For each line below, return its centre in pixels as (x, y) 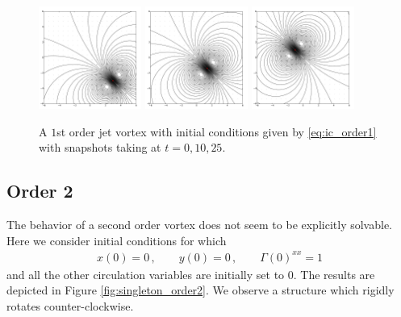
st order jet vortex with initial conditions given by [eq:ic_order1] (217, 131)
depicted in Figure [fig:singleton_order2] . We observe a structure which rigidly (200, 290)
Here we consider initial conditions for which (117, 240)
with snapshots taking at (100, 147)
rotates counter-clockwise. (70, 306)
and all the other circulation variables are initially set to (146, 274)
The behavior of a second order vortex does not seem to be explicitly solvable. (199, 225)
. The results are (334, 274)
